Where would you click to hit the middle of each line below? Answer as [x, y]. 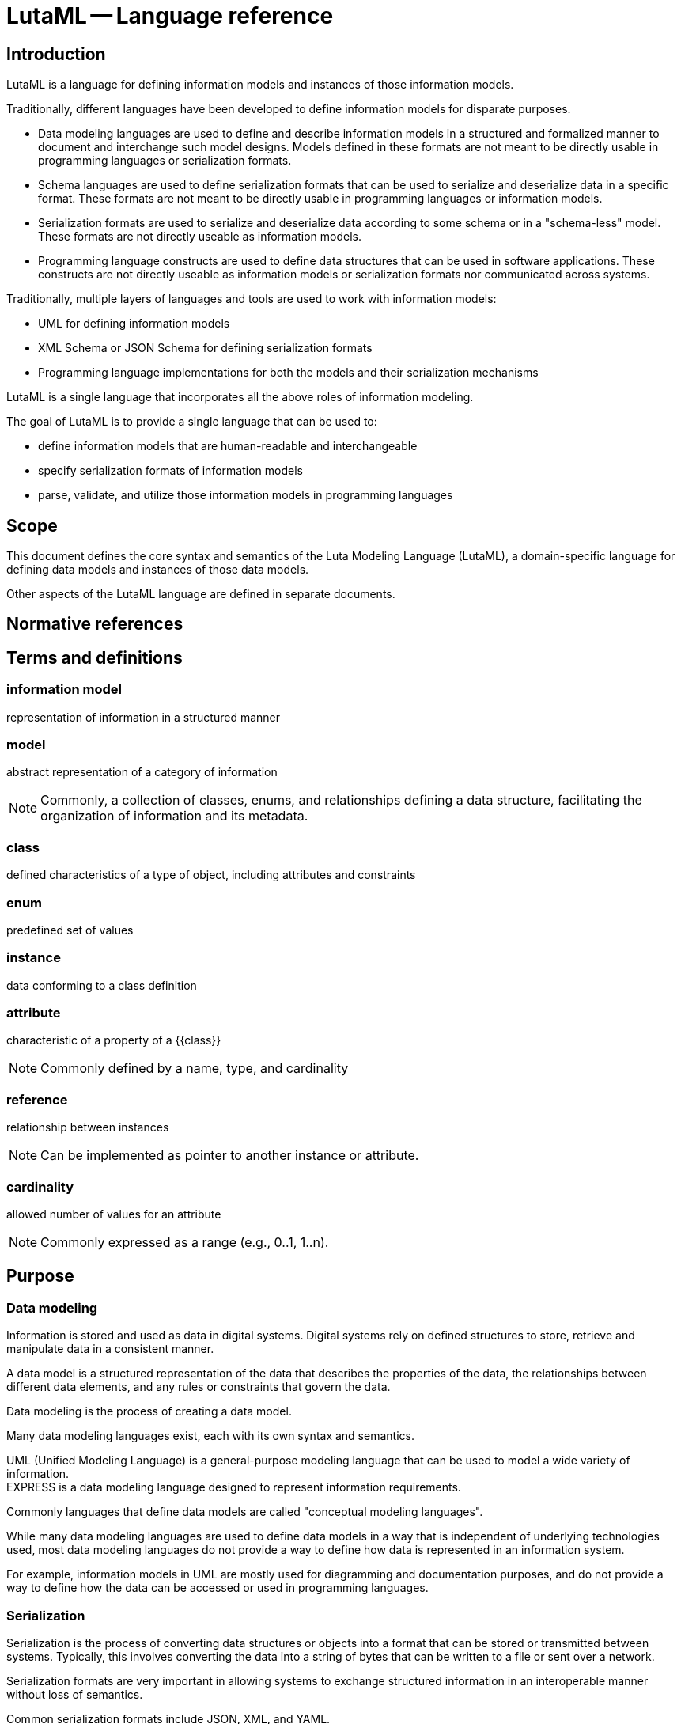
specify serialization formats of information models [170, 471]
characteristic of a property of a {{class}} [114, 1040]
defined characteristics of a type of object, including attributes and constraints [211, 875]
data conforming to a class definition [102, 985]
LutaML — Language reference [170, 16]
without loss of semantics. [75, 1694]
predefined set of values [70, 930]
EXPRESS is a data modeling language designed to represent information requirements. [234, 1487]
